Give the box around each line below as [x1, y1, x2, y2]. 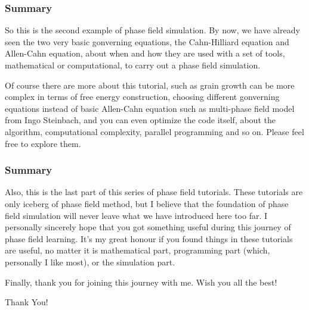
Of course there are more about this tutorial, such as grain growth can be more [5, 79, 295, 91]
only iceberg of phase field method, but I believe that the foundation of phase [5, 197, 289, 209]
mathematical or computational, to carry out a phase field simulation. [5, 59, 261, 71]
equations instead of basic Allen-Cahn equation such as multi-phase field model [5, 102, 295, 114]
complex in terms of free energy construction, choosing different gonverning [5, 90, 280, 103]
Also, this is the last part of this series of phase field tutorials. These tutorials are [5, 186, 303, 198]
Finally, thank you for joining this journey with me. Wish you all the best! [5, 275, 277, 288]
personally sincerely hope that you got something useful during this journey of [5, 221, 291, 233]
